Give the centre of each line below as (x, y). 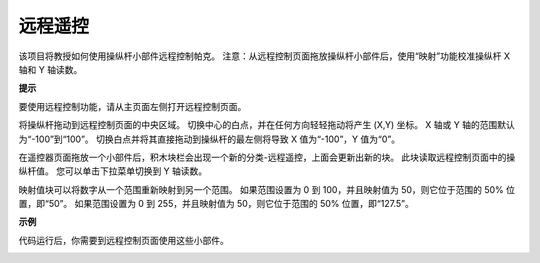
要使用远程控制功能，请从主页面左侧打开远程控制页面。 (132, 106)
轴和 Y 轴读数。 (50, 69)
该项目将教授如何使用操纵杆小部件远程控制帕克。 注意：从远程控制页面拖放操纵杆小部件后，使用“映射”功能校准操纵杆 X (264, 56)
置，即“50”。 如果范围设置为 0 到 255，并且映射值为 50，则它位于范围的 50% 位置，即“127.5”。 (216, 204)
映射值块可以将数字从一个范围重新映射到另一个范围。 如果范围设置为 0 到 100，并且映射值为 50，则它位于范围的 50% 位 (266, 189)
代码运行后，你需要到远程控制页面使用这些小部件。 (123, 240)
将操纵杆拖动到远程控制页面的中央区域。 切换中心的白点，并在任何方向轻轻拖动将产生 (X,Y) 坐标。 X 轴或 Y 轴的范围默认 (266, 125)
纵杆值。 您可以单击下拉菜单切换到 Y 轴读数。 (113, 171)
